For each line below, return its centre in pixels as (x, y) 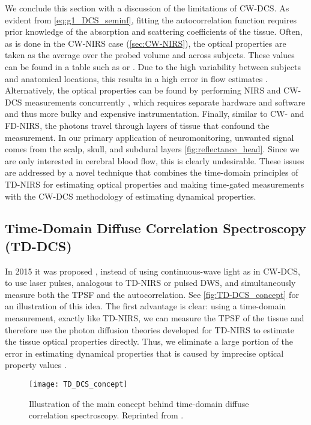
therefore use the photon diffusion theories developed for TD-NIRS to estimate (149, 329)
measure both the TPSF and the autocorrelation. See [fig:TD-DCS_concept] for (152, 294)
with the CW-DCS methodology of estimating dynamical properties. (131, 196)
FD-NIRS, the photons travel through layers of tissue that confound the (137, 125)
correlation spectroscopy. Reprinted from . (106, 415)
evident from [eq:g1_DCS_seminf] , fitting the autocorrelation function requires (151, 19)
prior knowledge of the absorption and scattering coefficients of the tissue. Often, (154, 31)
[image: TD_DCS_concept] (78, 385)
